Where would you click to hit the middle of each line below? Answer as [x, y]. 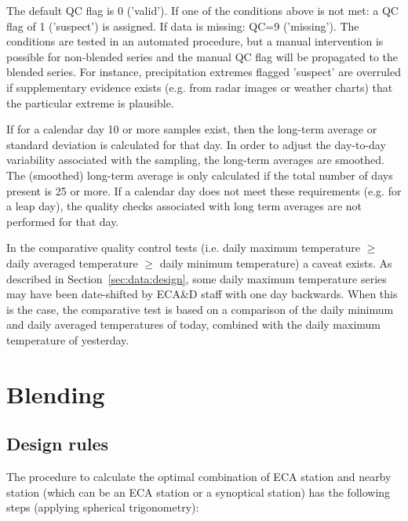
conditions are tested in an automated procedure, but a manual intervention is [195, 41]
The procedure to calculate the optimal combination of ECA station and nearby [199, 477]
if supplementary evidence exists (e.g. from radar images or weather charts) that [200, 87]
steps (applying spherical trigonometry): [103, 507]
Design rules [58, 444]
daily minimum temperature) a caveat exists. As [276, 262]
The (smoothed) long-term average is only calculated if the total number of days [200, 175]
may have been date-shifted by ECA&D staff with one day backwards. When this [202, 294]
